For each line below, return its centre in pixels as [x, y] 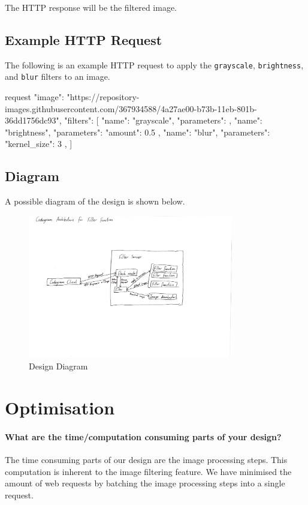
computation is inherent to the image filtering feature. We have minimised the [148, 471]
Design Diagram [58, 366]
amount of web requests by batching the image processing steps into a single [145, 483]
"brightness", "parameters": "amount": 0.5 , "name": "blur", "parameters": [138, 132]
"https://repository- [103, 97]
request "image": [34, 97]
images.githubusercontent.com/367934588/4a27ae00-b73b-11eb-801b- [131, 108]
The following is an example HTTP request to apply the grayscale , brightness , [154, 64]
